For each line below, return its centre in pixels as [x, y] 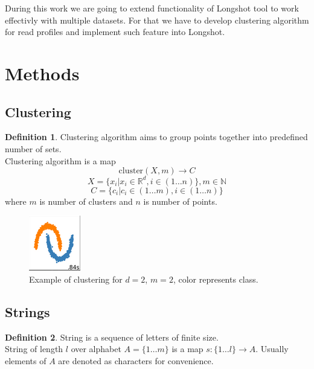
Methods [42, 73]
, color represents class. [216, 279]
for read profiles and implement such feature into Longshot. [115, 32]
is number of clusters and [86, 201]
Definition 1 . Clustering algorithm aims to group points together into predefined [156, 137]
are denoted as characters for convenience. [136, 360]
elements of [26, 360]
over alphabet [96, 349]
